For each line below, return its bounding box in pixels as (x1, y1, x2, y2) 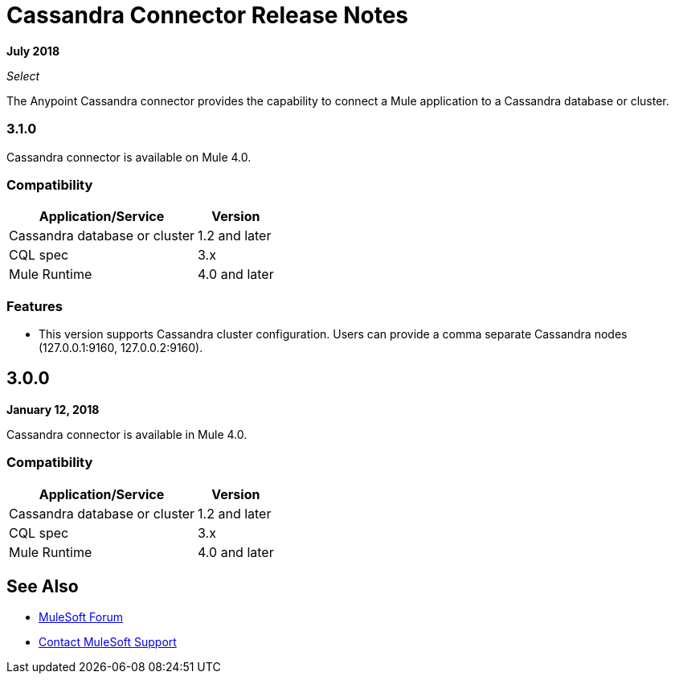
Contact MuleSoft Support (39, 635, 177, 649)
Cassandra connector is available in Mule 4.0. (6, 427, 247, 441)
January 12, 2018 (6, 402, 100, 416)
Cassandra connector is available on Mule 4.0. (6, 150, 252, 164)
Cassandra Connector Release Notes (6, 2, 409, 29)
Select (6, 68, 40, 83)
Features (6, 297, 63, 314)
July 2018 (6, 43, 59, 58)
